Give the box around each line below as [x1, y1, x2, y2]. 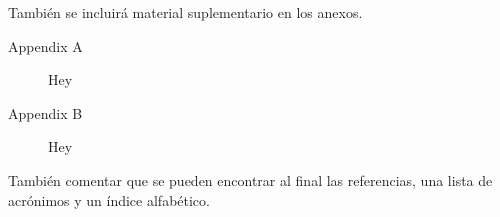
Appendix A [8, 35, 83, 56]
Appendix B [8, 102, 83, 123]
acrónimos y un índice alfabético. [8, 189, 210, 210]
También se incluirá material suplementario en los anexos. [8, 2, 363, 22]
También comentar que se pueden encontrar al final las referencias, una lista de [8, 169, 493, 190]
